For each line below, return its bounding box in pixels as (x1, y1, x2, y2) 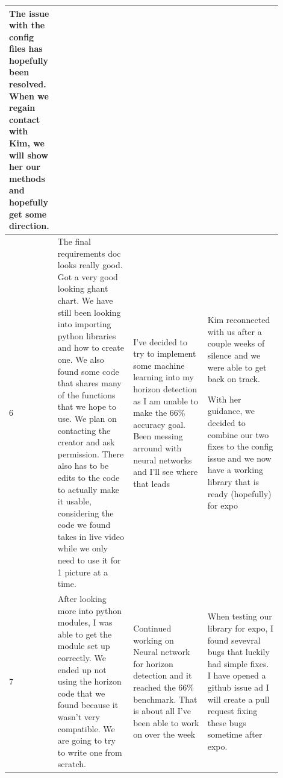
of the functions (57, 388, 116, 401)
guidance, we (207, 404, 255, 417)
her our (9, 160, 40, 173)
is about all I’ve (133, 704, 191, 717)
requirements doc (57, 246, 121, 259)
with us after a (207, 325, 262, 337)
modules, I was (57, 616, 113, 629)
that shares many (57, 377, 122, 389)
